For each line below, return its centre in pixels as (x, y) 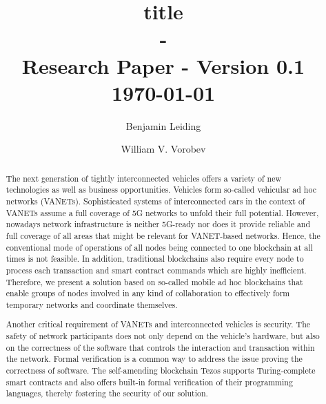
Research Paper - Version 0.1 (163, 65)
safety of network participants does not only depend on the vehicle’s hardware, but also (163, 336)
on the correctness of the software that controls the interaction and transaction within (160, 347)
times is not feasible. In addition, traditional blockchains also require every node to (155, 259)
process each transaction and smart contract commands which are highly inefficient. (156, 270)
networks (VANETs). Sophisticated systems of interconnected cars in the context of (155, 201)
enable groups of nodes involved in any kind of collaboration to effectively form (148, 293)
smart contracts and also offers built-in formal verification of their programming (149, 382)
